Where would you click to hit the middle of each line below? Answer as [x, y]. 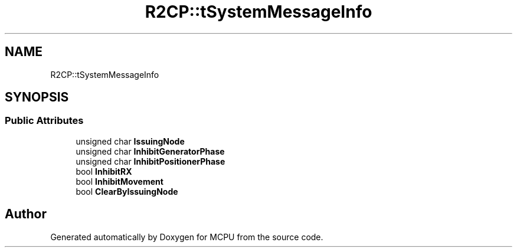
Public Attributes [44, 121]
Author [26, 214]
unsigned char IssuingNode [130, 141]
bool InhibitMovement [120, 181]
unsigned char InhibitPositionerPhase [150, 161]
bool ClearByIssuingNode [127, 191]
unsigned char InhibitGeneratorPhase [150, 151]
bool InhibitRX [104, 171]
